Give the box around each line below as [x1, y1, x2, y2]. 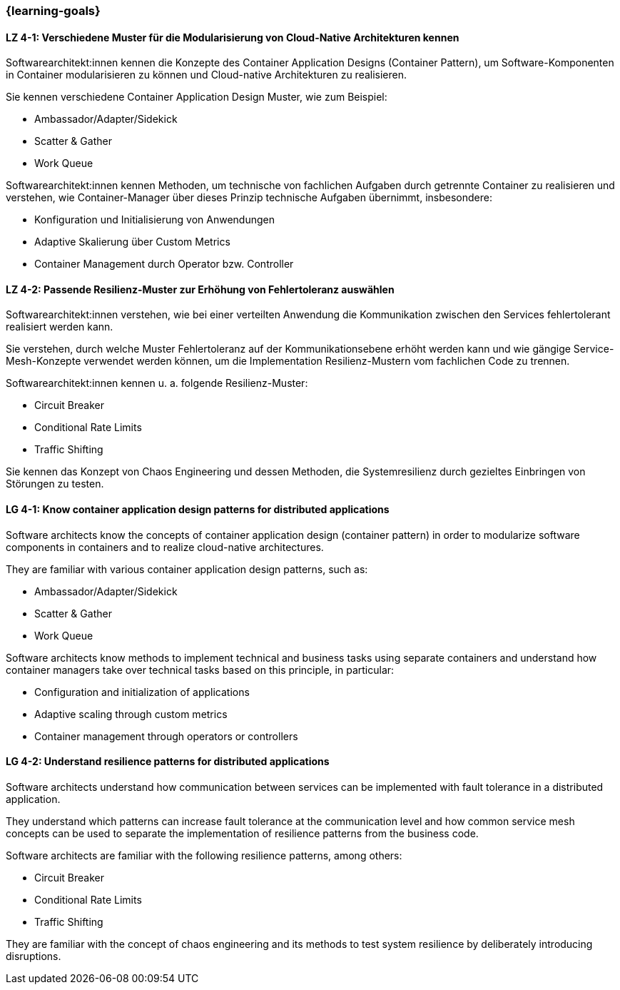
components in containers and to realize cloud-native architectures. [6, 540, 324, 553]
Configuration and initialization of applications [34, 685, 250, 698]
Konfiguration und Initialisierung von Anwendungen [34, 213, 275, 226]
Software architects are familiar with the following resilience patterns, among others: [6, 849, 402, 862]
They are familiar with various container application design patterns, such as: [6, 562, 368, 575]
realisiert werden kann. [6, 320, 113, 333]
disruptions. [6, 949, 61, 962]
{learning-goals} [6, 4, 101, 18]
